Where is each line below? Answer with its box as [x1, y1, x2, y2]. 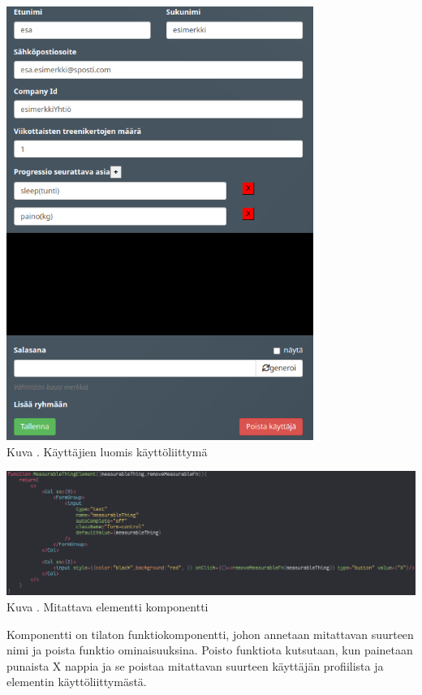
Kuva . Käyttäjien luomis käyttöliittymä [6, 442, 208, 460]
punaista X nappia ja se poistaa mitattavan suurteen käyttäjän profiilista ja [6, 657, 384, 674]
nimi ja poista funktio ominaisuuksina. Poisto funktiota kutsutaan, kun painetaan [6, 641, 413, 658]
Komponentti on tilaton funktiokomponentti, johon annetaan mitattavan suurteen [6, 625, 414, 642]
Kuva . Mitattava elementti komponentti [6, 598, 209, 615]
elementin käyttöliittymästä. [6, 673, 147, 690]
